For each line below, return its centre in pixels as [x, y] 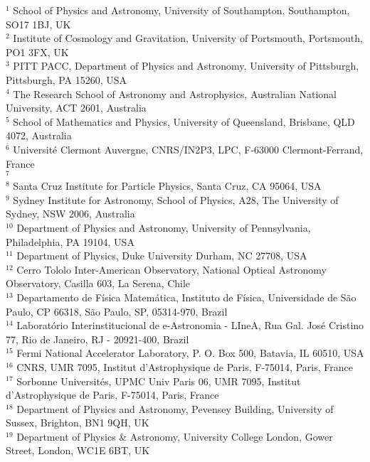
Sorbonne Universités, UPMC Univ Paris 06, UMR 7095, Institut [159, 381]
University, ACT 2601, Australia [76, 108]
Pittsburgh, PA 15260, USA [67, 79]
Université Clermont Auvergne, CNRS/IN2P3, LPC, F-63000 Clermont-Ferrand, [188, 149]
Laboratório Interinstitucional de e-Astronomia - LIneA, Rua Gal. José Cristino [190, 325]
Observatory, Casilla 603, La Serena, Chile [98, 283]
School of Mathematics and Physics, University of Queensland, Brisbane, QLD [184, 121]
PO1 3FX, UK [37, 52]
